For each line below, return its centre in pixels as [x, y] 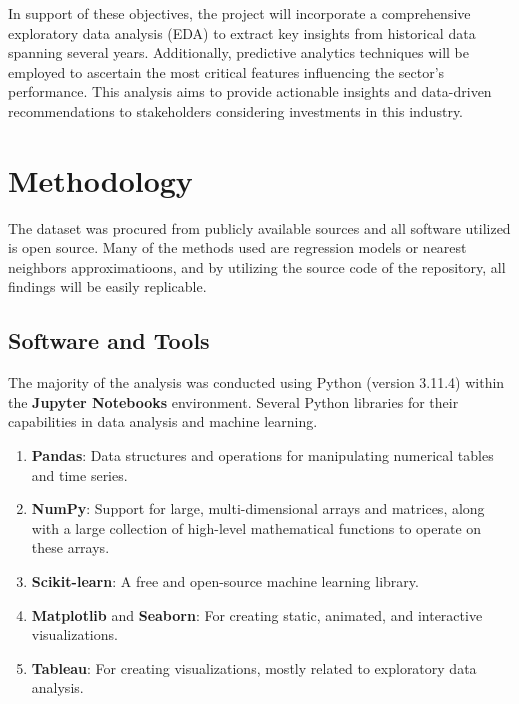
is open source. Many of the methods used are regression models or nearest [237, 247]
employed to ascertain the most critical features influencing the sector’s [226, 71]
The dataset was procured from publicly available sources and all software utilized [259, 227]
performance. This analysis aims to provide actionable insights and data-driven [250, 91]
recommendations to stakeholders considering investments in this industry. [235, 110]
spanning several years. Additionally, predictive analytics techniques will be [238, 52]
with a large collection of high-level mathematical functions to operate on [256, 527]
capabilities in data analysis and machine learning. [163, 421]
